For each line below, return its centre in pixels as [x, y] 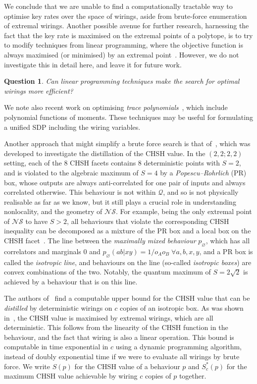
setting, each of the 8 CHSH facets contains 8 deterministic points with [112, 163]
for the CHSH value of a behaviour [127, 366]
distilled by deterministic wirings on [58, 308]
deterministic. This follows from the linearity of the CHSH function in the [116, 327]
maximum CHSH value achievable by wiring [71, 376]
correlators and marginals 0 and [52, 251]
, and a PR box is [226, 251]
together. [193, 376]
